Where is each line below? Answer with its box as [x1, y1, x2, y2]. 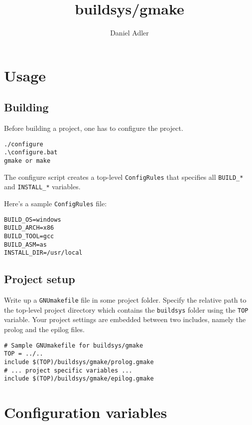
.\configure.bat [4, 149, 58, 156]
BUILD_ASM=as [4, 241, 47, 248]
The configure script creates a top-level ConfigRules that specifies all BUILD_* [4, 171, 244, 182]
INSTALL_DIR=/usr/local [4, 249, 83, 257]
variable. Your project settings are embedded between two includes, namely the [4, 314, 246, 325]
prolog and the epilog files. [4, 324, 85, 335]
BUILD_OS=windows [4, 216, 61, 223]
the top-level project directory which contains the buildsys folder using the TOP [4, 304, 249, 315]
